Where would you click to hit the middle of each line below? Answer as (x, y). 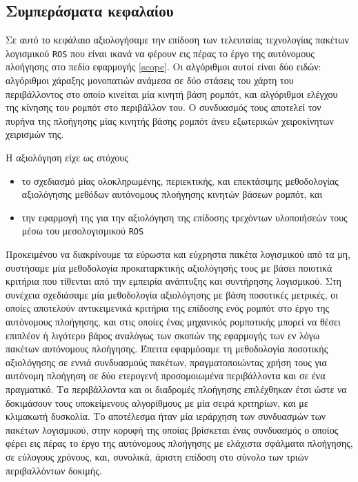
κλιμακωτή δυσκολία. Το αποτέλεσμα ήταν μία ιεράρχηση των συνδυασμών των (166, 416)
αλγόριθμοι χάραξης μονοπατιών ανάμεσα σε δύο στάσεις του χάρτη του (150, 80)
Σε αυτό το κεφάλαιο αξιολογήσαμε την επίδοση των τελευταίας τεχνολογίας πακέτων (177, 40)
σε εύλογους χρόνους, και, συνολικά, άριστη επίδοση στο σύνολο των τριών (157, 456)
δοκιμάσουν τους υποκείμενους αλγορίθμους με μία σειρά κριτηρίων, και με (157, 402)
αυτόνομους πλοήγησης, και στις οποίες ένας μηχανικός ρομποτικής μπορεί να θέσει (173, 322)
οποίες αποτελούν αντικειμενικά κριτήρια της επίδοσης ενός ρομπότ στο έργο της (168, 308)
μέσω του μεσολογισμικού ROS (83, 231)
